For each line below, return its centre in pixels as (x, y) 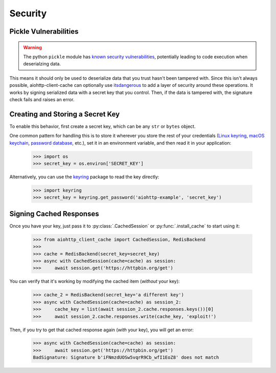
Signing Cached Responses (54, 214)
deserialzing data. (42, 64)
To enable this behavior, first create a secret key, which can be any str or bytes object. (102, 126)
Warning (32, 47)
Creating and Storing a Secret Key (65, 114)
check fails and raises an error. (42, 99)
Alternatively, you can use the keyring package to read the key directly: (84, 177)
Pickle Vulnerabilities (44, 31)
